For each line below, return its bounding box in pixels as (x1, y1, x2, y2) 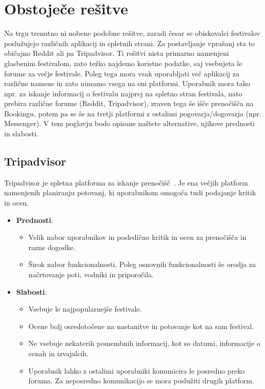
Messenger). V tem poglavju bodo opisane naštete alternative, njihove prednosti (4, 118, 255, 129)
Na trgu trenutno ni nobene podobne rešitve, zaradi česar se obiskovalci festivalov (4, 28, 260, 38)
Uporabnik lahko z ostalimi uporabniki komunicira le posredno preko (28, 365, 245, 376)
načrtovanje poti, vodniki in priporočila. (28, 269, 154, 280)
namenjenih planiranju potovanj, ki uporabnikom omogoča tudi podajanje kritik (4, 187, 256, 198)
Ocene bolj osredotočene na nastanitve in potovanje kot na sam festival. (28, 320, 254, 331)
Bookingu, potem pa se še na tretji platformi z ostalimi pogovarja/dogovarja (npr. (4, 108, 261, 118)
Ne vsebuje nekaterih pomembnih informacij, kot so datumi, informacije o (28, 338, 260, 349)
